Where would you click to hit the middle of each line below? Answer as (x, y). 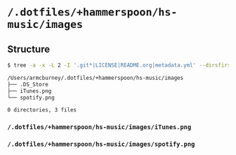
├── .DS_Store (28, 84)
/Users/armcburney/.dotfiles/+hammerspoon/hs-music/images (96, 78)
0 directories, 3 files (42, 110)
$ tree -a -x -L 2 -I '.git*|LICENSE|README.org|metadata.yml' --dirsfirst (120, 65)
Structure (29, 49)
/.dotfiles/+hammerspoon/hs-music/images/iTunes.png (99, 127)
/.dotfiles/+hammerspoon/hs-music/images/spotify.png (101, 144)
